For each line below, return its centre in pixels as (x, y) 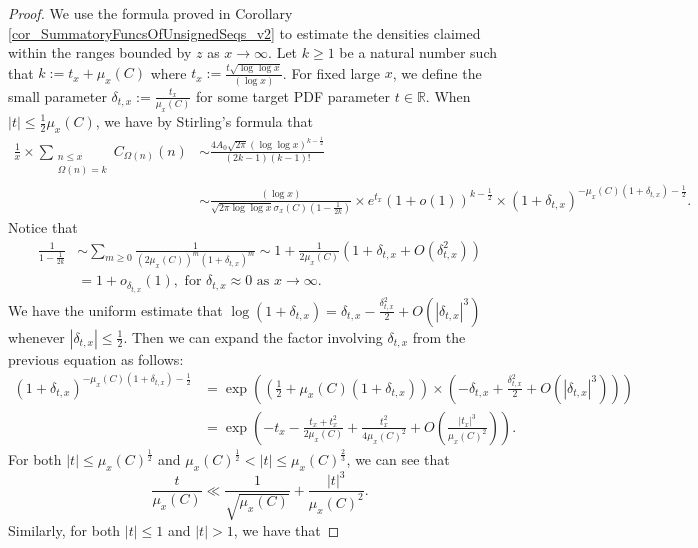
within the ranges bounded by (100, 52)
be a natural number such (418, 52)
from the (439, 336)
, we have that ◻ (286, 529)
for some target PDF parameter (293, 95)
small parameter (57, 95)
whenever (36, 336)
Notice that (43, 226)
